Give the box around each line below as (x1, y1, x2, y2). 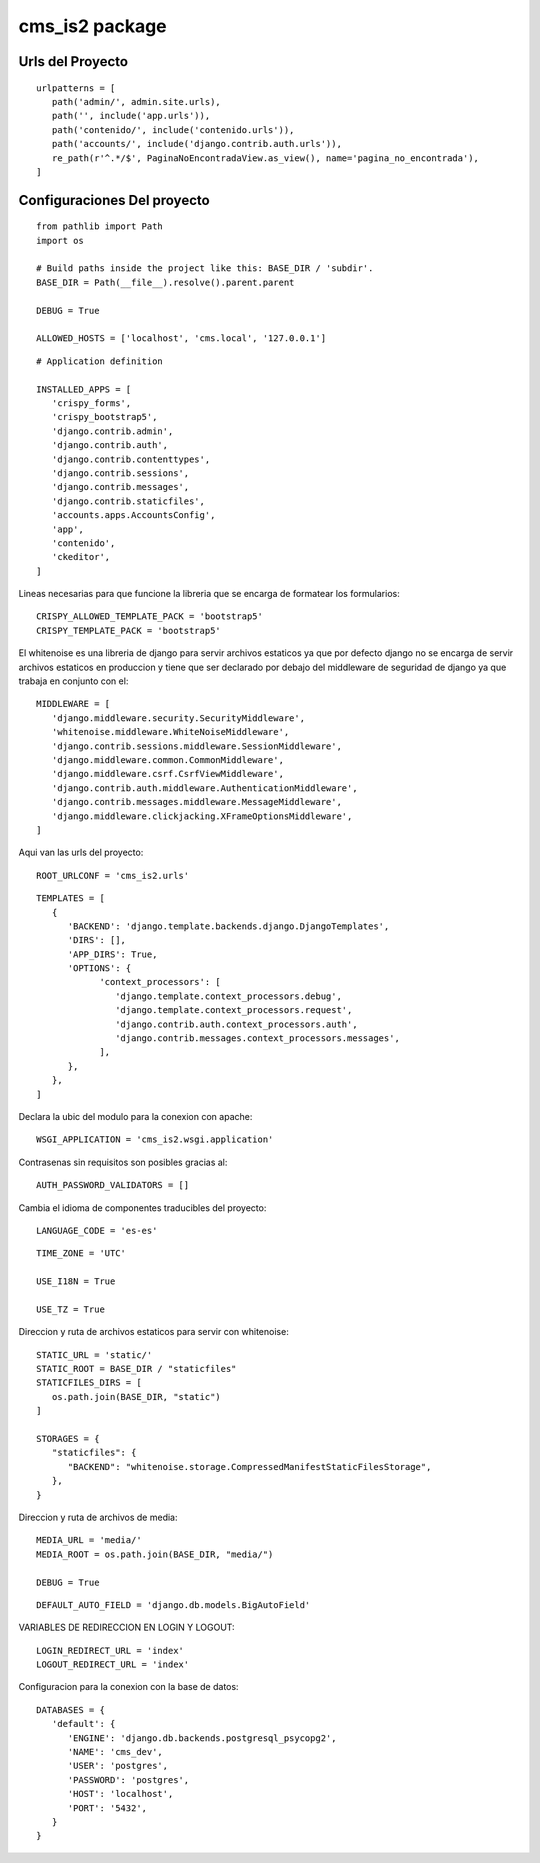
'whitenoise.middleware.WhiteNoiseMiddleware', (51, 726, 290, 738)
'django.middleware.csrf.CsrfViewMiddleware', (51, 768, 285, 780)
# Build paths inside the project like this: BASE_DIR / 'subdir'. (36, 263, 374, 274)
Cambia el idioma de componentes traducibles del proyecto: (18, 1201, 267, 1214)
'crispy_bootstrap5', (51, 411, 158, 423)
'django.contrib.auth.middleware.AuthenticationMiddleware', (51, 782, 359, 794)
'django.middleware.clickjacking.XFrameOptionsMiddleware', (51, 810, 353, 822)
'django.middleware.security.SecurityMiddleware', (51, 712, 305, 724)
